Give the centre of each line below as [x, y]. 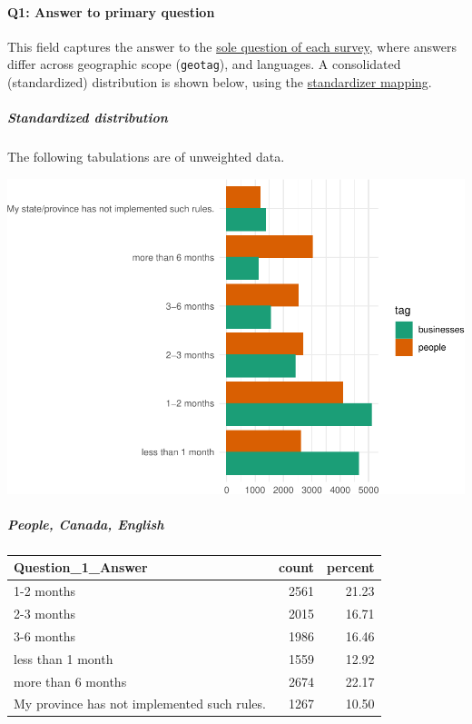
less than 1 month [64, 658]
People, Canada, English [86, 524]
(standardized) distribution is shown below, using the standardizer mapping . [220, 82]
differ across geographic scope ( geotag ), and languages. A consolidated [204, 64]
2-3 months [45, 613]
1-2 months [45, 591]
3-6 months [45, 635]
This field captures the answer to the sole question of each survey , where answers [232, 46]
